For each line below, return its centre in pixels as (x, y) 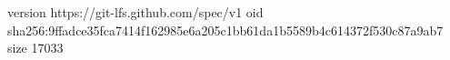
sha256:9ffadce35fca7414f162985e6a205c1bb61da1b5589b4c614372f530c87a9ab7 (225, 30)
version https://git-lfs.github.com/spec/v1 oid (135, 12)
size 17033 (35, 48)
